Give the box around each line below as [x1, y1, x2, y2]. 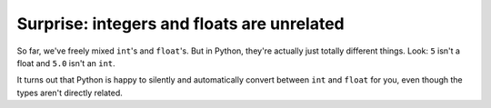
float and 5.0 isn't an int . [16, 57, 115, 68]
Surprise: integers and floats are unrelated [16, 14, 345, 34]
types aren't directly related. [16, 87, 123, 98]
